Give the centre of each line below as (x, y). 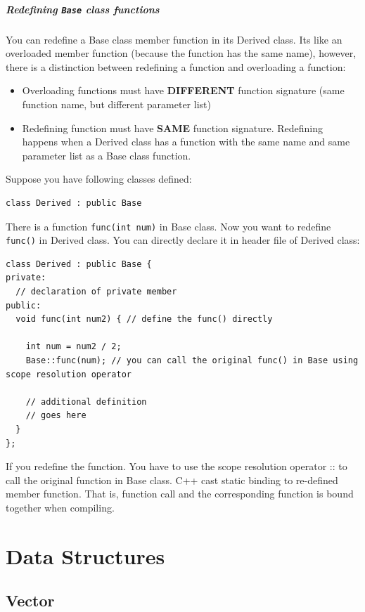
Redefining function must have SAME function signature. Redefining (172, 128)
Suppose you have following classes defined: (99, 179)
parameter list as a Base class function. (107, 155)
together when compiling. (60, 507)
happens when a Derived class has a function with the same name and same (186, 142)
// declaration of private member (96, 292)
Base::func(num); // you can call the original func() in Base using (192, 361)
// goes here (56, 416)
